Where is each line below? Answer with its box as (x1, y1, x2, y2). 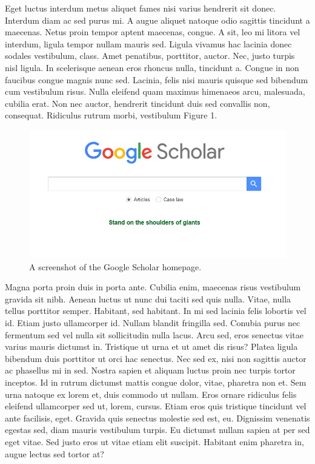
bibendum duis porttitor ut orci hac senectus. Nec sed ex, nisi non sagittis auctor (5, 352, 307, 364)
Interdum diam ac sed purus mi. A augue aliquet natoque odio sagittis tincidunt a (5, 13, 310, 26)
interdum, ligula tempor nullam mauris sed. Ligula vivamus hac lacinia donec (5, 37, 292, 50)
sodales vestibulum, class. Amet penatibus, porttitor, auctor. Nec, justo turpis (5, 49, 295, 62)
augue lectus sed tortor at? (5, 447, 104, 460)
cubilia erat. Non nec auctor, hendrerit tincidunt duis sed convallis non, (5, 97, 270, 109)
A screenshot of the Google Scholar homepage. (29, 260, 202, 273)
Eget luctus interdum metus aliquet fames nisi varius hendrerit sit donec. (5, 2, 276, 14)
